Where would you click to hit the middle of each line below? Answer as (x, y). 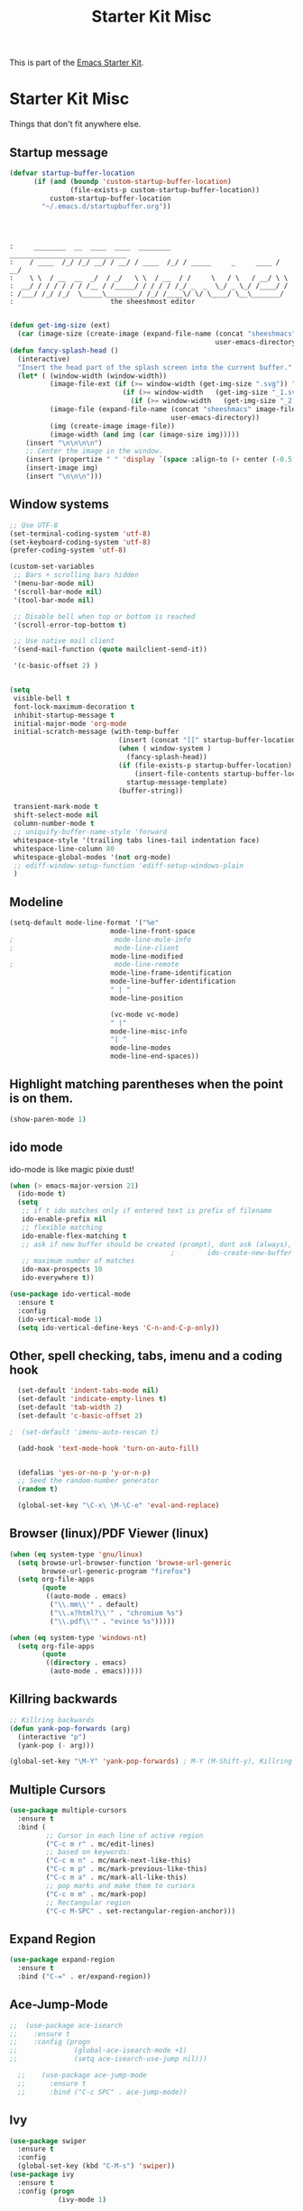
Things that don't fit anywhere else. (75, 124)
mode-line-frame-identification (170, 973)
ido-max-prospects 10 (62, 1270)
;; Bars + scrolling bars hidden (76, 575)
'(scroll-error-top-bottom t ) (70, 625)
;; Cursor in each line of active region (124, 1835)
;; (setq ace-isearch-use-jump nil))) (108, 2059)
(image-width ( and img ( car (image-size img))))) (145, 435)
